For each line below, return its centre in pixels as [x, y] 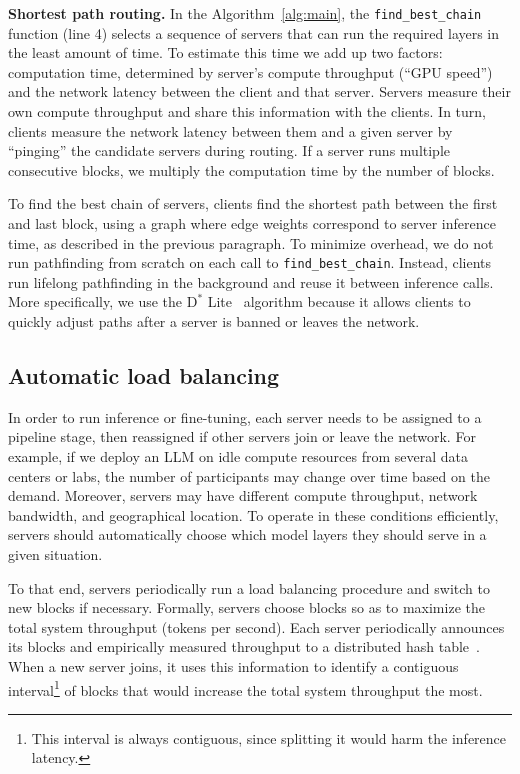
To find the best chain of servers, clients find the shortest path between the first [253, 203]
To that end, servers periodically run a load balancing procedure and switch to [249, 587]
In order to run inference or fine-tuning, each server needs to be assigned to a [245, 416]
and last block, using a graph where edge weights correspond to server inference [252, 223]
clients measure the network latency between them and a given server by [230, 130]
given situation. [55, 553]
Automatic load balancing [144, 375]
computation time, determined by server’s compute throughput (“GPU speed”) [250, 71]
